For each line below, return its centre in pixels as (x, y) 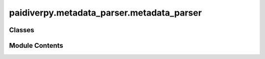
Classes (22, 30)
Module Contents (36, 46)
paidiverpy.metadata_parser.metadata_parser (106, 13)
